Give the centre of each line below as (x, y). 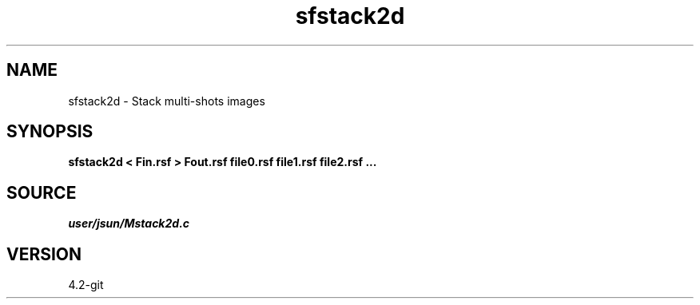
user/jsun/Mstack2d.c (129, 224)
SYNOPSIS (50, 132)
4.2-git (86, 285)
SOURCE (42, 192)
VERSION (44, 254)
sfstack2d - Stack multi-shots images (167, 101)
